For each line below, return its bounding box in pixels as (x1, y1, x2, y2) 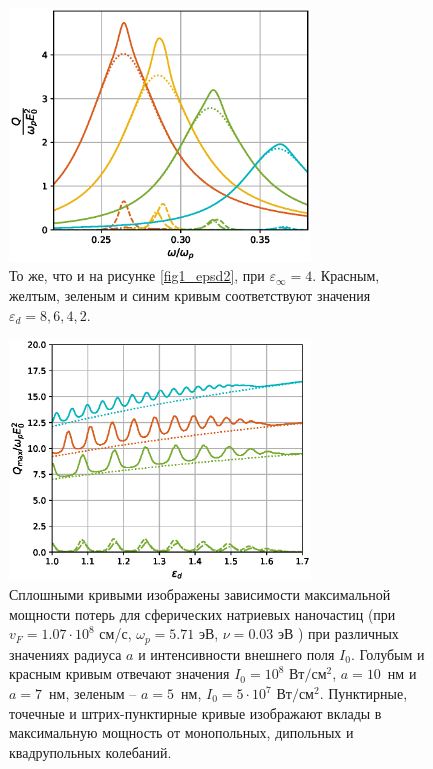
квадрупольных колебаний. (9, 741, 172, 762)
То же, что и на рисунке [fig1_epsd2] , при (9, 265, 265, 286)
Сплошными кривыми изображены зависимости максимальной (9, 584, 391, 605)
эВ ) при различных (277, 623, 399, 644)
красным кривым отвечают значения (9, 663, 230, 684)
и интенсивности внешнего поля (138, 643, 335, 664)
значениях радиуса (9, 643, 122, 664)
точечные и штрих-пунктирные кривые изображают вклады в (9, 702, 382, 723)
